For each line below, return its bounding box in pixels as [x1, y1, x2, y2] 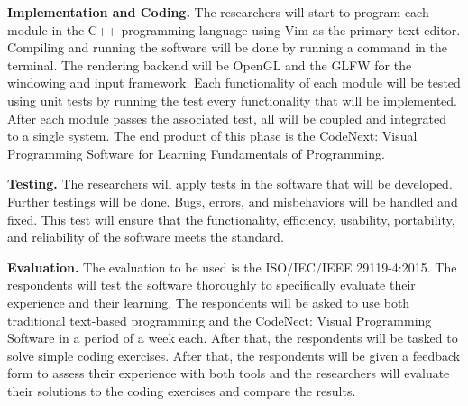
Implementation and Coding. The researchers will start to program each [7, 3, 429, 21]
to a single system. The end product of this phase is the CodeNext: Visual [7, 126, 418, 145]
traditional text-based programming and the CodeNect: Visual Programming [7, 310, 432, 329]
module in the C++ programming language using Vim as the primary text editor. [7, 20, 461, 39]
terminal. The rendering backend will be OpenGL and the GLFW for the [7, 55, 412, 74]
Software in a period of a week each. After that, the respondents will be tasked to [7, 328, 458, 347]
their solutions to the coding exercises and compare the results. [7, 381, 356, 400]
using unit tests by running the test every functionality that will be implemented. [7, 90, 457, 109]
